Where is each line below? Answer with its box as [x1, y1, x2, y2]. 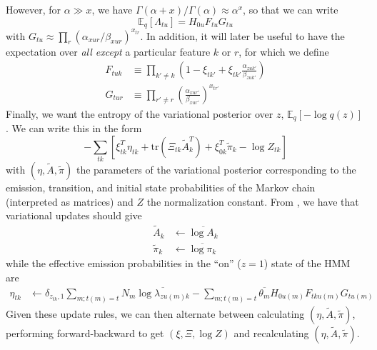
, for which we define [238, 44, 329, 59]
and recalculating [233, 325, 309, 340]
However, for [6, 2, 61, 16]
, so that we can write [243, 2, 338, 16]
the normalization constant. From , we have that [146, 194, 359, 209]
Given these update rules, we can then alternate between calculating [6, 306, 305, 321]
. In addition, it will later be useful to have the [140, 28, 345, 43]
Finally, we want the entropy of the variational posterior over [6, 106, 273, 121]
